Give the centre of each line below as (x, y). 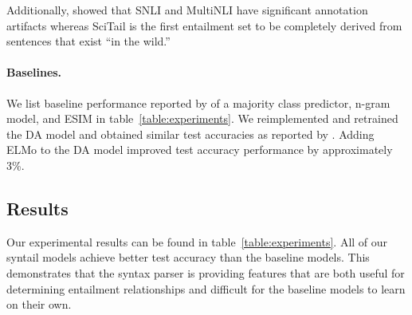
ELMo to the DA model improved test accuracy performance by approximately (200, 150)
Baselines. (34, 72)
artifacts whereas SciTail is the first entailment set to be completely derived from (204, 25)
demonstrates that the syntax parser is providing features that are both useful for (206, 272)
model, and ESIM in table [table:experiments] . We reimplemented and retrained (202, 118)
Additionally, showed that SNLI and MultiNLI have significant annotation (187, 10)
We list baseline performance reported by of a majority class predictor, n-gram (198, 102)
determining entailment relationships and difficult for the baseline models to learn (206, 288)
